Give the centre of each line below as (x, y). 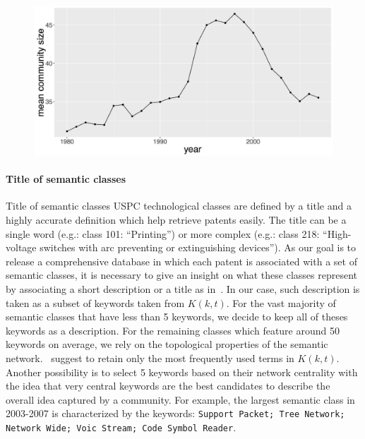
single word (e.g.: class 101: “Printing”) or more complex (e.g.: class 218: (163, 233)
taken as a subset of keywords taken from (95, 302)
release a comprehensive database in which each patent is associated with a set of (181, 261)
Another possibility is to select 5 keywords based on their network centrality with (182, 372)
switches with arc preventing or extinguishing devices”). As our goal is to (198, 247)
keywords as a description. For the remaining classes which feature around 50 (173, 330)
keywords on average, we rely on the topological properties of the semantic (167, 344)
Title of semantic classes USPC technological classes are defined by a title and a (179, 206)
